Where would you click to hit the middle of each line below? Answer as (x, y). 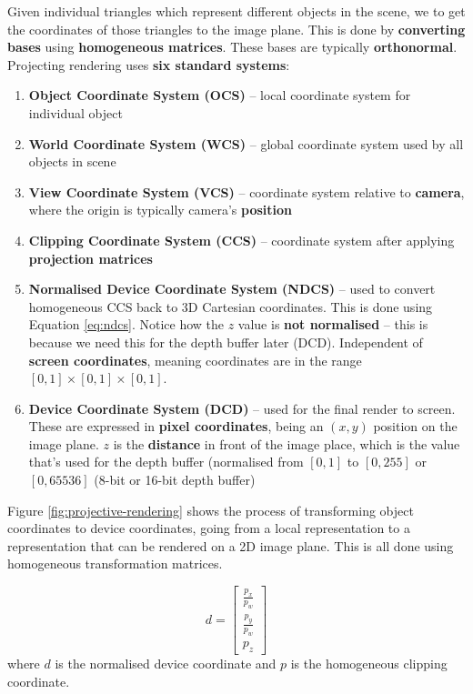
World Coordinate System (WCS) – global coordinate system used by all (246, 143)
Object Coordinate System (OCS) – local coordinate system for (220, 95)
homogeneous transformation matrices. (115, 563)
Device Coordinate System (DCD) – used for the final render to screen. (242, 408)
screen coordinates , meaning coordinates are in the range (195, 360)
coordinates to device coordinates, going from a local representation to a (209, 528)
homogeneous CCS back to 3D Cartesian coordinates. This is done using (231, 306)
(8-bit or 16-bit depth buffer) (175, 480)
